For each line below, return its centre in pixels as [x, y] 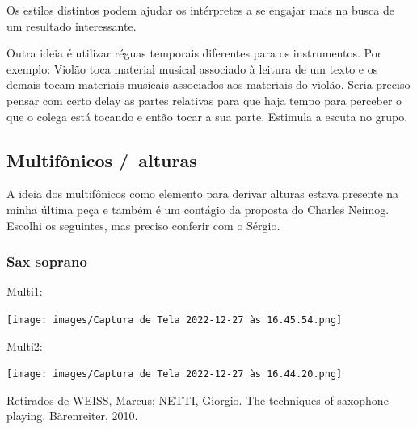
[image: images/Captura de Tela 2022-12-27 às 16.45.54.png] [175, 320]
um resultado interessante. [72, 25]
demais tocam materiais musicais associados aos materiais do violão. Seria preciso [208, 84]
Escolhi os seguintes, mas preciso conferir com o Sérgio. [143, 225]
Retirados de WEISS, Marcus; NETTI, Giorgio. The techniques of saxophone [198, 400]
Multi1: [25, 291]
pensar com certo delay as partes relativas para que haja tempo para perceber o [204, 100]
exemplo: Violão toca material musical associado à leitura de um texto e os [192, 68]
